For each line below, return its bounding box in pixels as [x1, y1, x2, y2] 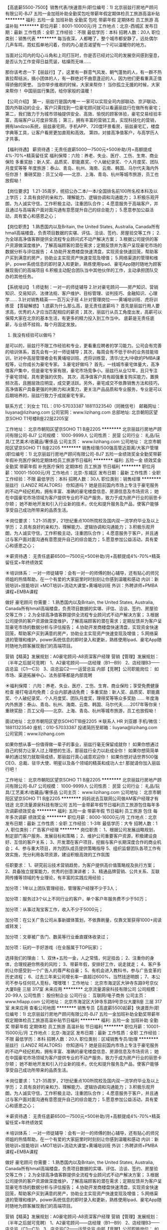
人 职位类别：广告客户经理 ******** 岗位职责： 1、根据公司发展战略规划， [5, 827, 158, 832]
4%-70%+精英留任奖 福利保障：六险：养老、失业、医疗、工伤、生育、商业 [5, 153, 159, 158]
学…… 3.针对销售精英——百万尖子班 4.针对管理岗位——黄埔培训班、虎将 [5, 297, 154, 303]
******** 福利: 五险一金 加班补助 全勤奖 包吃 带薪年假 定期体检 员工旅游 [5, 17, 154, 22]
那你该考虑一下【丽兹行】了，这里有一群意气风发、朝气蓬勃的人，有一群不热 [5, 69, 162, 75]
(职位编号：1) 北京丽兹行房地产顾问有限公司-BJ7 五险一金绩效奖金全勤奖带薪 [5, 451, 162, 457]
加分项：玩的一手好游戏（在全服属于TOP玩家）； [5, 944, 103, 950]
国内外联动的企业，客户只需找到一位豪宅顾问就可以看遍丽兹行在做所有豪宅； [5, 105, 162, 111]
